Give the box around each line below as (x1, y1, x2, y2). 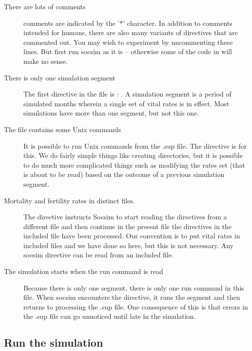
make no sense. (23, 56, 68, 66)
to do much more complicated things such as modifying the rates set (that (23, 159, 245, 170)
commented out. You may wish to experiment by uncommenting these (23, 37, 233, 47)
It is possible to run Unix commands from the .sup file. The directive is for (23, 140, 247, 151)
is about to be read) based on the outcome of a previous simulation (23, 169, 225, 179)
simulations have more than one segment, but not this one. (23, 108, 199, 118)
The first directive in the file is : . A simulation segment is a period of (23, 89, 232, 99)
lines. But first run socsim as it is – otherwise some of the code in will (23, 46, 232, 57)
